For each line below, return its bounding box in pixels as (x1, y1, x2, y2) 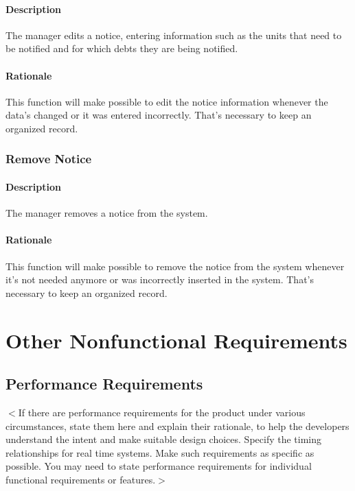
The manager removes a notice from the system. (5, 206, 208, 220)
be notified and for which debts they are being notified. (5, 41, 238, 56)
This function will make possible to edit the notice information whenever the (5, 94, 328, 108)
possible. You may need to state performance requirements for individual (5, 459, 312, 473)
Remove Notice (5, 150, 92, 167)
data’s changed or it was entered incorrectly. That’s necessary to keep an (5, 108, 312, 122)
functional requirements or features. (5, 472, 156, 486)
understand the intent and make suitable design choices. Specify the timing (5, 432, 322, 446)
